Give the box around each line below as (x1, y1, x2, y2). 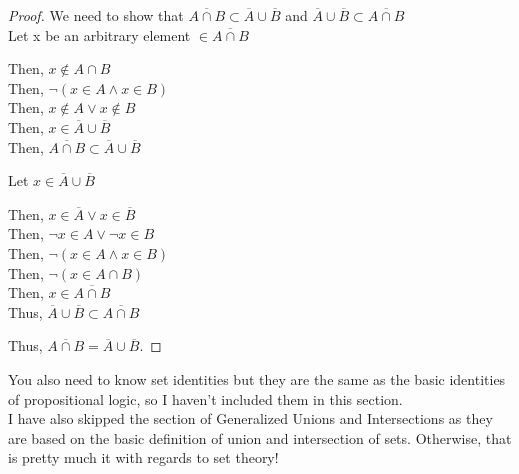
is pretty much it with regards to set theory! (8, 447, 279, 468)
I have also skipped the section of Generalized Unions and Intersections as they (8, 408, 493, 429)
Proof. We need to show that (8, 5, 184, 25)
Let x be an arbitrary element (8, 24, 191, 45)
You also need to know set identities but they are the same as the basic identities (8, 368, 506, 389)
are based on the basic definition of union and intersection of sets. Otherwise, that (8, 427, 512, 448)
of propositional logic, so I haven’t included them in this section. (8, 388, 403, 409)
